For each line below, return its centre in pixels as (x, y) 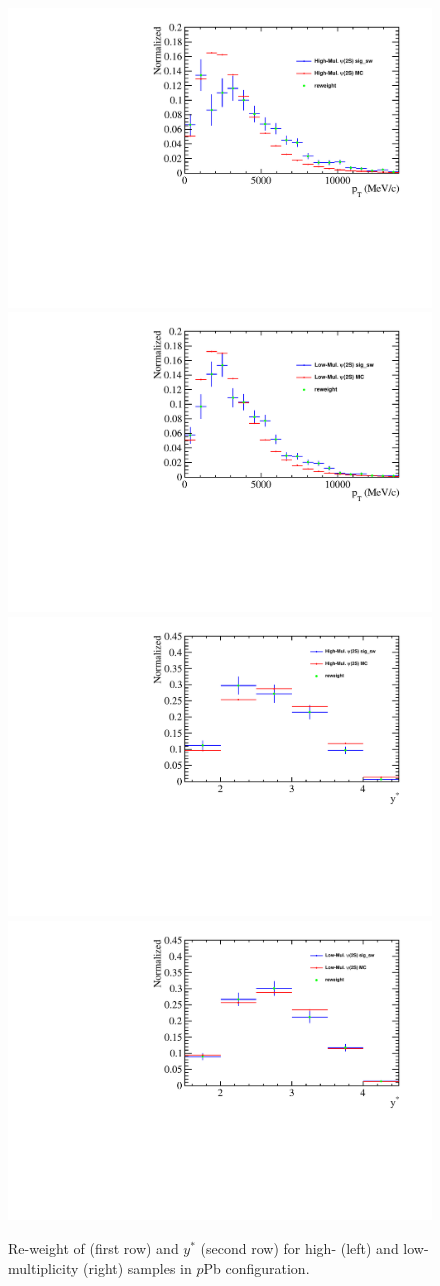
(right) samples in (137, 1267)
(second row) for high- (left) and (299, 1248)
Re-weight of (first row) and (93, 1248)
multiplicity (43, 1267)
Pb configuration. (256, 1267)
